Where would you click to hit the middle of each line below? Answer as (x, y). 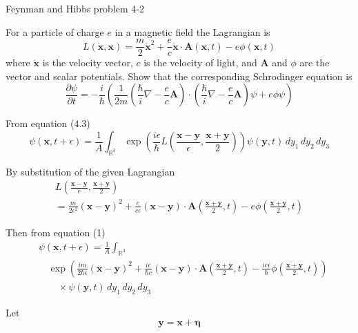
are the (315, 63)
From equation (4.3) (48, 123)
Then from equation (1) (56, 232)
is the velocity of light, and (200, 63)
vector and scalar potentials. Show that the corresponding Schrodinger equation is (179, 76)
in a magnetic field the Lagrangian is (192, 31)
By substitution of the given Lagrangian (90, 171)
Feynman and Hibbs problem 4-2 (75, 8)
